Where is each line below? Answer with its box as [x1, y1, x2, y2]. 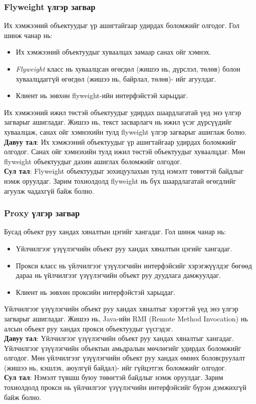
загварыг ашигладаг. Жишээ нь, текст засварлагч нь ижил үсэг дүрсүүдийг [4, 117, 232, 127]
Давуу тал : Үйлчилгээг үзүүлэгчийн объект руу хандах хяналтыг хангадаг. [4, 333, 234, 343]
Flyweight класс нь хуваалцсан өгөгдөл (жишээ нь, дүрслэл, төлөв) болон [16, 64, 240, 74]
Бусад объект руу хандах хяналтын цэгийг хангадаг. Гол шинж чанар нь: [4, 226, 226, 237]
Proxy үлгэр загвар [4, 207, 80, 219]
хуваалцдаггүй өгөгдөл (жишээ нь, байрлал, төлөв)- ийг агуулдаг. [16, 73, 216, 84]
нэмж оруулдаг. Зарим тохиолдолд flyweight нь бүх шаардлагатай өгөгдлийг [4, 175, 236, 186]
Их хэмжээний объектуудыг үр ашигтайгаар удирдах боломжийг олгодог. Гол [4, 20, 239, 31]
